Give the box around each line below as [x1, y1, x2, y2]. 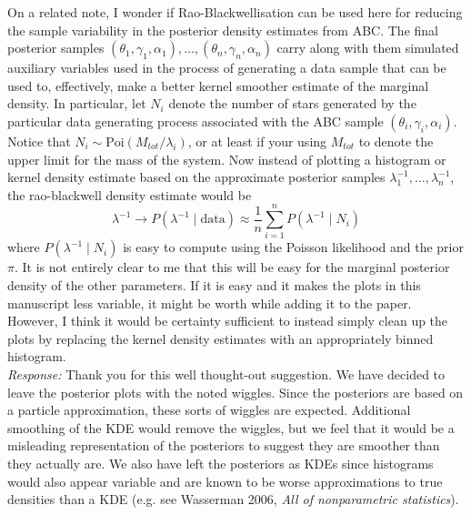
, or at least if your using [187, 131, 327, 150]
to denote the [358, 131, 434, 150]
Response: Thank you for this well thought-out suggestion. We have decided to [7, 365, 446, 384]
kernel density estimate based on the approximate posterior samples [7, 167, 386, 187]
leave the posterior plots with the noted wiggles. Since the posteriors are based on [7, 382, 464, 401]
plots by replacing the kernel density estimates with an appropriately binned [7, 328, 434, 348]
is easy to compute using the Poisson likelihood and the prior [123, 237, 464, 257]
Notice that [7, 131, 71, 150]
